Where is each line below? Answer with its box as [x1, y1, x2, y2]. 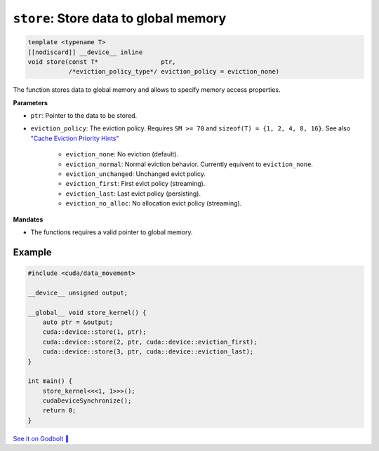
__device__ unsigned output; [27, 288, 128, 297]
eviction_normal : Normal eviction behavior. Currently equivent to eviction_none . [65, 160, 314, 168]
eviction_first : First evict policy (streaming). [65, 180, 206, 188]
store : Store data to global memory [13, 11, 227, 26]
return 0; [42, 407, 77, 415]
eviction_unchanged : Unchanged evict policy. [65, 170, 206, 178]
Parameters [13, 98, 48, 107]
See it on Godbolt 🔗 [13, 434, 69, 443]
